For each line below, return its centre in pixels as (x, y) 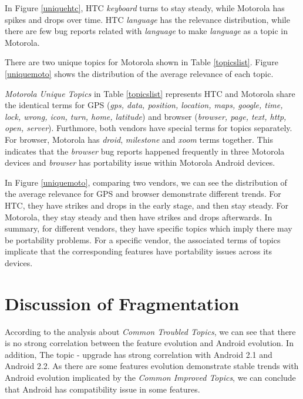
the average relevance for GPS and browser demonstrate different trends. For (143, 194)
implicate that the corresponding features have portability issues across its (139, 251)
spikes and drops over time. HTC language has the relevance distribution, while (147, 19)
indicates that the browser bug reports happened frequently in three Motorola (145, 151)
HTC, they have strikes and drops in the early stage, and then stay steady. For (147, 205)
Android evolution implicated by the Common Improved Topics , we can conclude (150, 377)
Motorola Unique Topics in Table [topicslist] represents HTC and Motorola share (150, 93)
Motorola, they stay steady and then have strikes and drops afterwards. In (139, 217)
